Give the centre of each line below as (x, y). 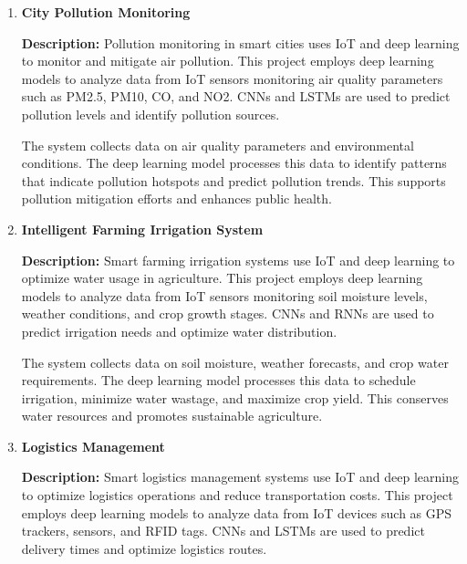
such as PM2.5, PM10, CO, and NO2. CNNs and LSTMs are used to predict (236, 96)
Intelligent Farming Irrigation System (142, 229)
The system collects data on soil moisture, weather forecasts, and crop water (235, 362)
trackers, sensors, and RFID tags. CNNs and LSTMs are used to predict (223, 531)
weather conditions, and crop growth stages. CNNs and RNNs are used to (228, 313)
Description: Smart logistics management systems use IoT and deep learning (240, 477)
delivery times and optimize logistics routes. (144, 548)
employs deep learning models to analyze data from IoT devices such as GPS (237, 512)
